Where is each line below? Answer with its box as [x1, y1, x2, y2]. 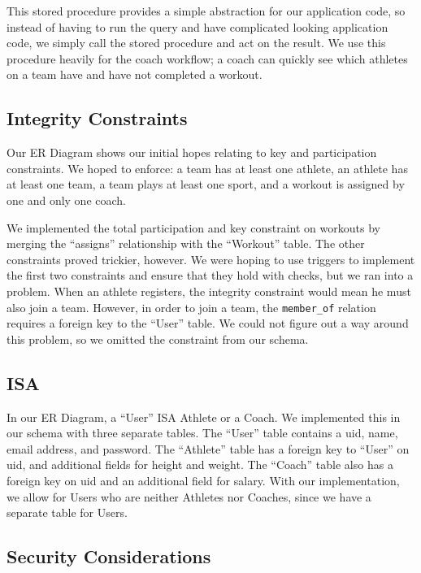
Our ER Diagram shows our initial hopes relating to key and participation [7, 144, 377, 161]
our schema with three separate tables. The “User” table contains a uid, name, [7, 424, 398, 441]
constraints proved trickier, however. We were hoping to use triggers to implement [7, 250, 415, 267]
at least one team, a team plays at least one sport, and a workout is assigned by [7, 176, 405, 193]
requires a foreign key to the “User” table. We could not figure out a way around [7, 315, 409, 332]
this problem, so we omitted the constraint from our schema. [7, 330, 309, 347]
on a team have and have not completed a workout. [7, 66, 263, 83]
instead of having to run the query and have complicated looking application [7, 18, 388, 35]
